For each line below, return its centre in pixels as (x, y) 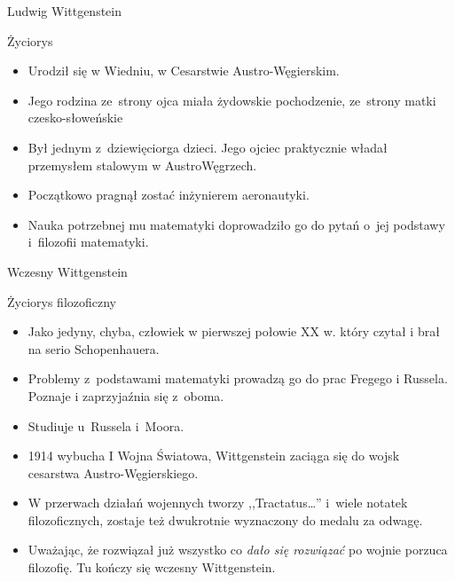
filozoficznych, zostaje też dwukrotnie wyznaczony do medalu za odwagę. (225, 519)
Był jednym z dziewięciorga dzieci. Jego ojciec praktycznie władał (208, 147)
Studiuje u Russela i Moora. (106, 425)
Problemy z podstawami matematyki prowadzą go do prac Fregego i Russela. (238, 378)
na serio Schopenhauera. (94, 348)
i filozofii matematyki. (88, 242)
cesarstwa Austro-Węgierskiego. (113, 472)
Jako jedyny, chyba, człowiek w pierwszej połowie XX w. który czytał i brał (234, 331)
